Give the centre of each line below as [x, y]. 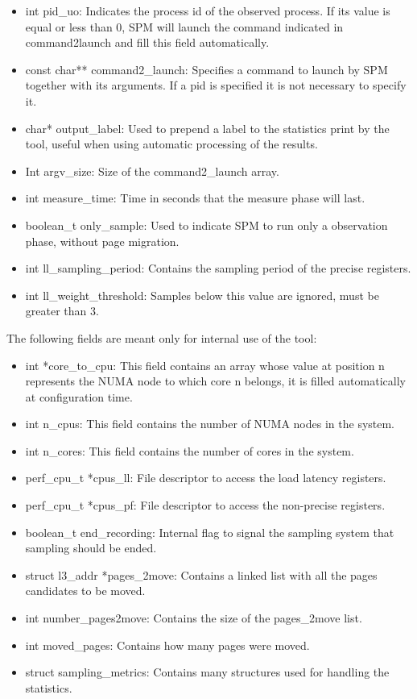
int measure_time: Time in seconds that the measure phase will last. [195, 198]
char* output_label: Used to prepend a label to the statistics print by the [207, 128]
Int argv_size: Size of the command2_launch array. [152, 171]
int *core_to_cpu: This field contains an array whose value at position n [205, 365]
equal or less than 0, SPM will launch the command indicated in [184, 26]
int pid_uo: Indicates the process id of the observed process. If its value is [208, 10]
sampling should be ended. [91, 548]
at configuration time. [79, 396]
